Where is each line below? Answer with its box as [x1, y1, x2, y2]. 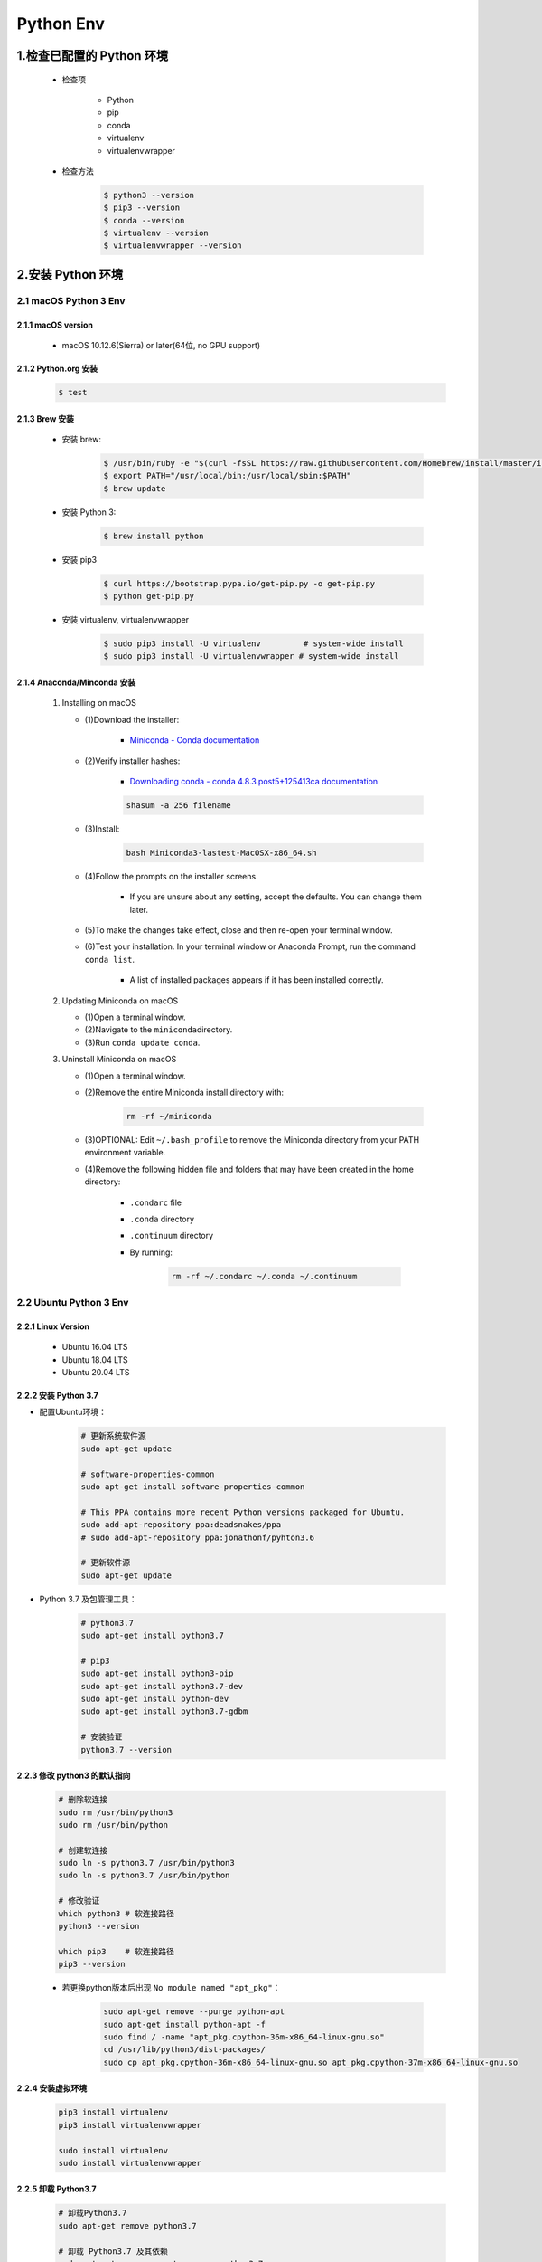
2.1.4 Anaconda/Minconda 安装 [16, 677, 136, 688]
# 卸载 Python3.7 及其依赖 [58, 2246, 169, 2257]
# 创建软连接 [58, 1845, 108, 1855]
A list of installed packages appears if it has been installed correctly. [129, 974, 384, 985]
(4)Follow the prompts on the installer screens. [84, 870, 258, 881]
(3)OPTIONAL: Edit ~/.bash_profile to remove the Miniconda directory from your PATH [84, 1134, 420, 1145]
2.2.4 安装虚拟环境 [16, 2083, 88, 2094]
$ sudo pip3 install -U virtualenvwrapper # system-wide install [103, 651, 399, 661]
